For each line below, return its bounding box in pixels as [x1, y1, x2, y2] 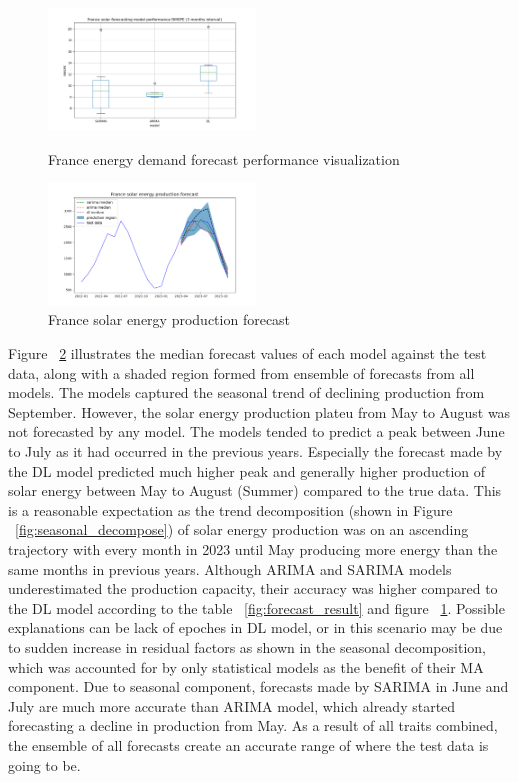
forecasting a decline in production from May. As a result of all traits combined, [8, 715, 498, 736]
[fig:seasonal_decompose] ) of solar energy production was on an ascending [15, 519, 469, 540]
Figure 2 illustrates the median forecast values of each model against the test [8, 343, 487, 364]
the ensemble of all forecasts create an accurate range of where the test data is [8, 734, 489, 755]
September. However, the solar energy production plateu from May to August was [8, 401, 511, 422]
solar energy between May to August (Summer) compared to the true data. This [8, 480, 502, 501]
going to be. [8, 754, 81, 775]
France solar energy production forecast [48, 309, 291, 330]
